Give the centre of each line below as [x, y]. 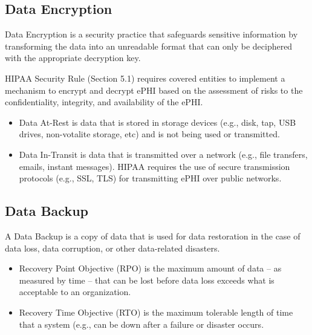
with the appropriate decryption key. [73, 58]
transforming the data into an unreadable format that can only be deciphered [149, 46]
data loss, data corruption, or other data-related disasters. [112, 248]
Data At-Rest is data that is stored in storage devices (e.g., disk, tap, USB [158, 122]
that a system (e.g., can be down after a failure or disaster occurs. [141, 324]
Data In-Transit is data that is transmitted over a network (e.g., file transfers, [163, 154]
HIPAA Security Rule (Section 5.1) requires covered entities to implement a [145, 78]
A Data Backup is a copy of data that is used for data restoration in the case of [153, 236]
